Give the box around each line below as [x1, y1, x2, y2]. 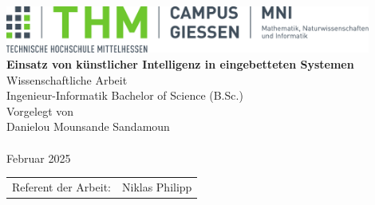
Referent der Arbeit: [12, 178, 111, 195]
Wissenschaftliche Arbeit [6, 71, 128, 88]
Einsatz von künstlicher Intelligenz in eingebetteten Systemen [6, 56, 354, 73]
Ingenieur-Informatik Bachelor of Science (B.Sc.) [6, 87, 243, 104]
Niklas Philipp [121, 178, 192, 195]
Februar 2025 [6, 149, 71, 166]
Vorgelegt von [6, 102, 74, 119]
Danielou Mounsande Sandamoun [6, 118, 170, 135]
